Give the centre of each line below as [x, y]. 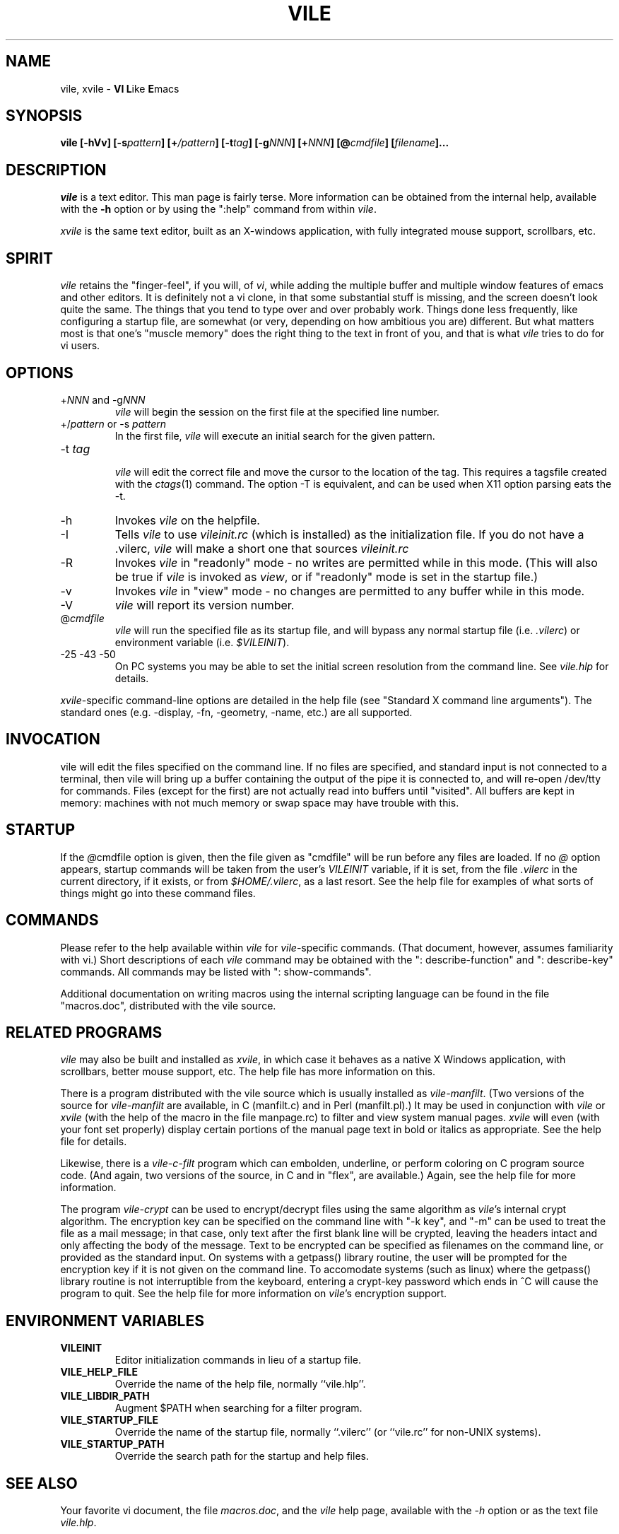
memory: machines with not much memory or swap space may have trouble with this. [260, 802]
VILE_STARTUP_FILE [110, 1420]
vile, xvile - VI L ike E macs [120, 88]
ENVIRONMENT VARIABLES [105, 1321]
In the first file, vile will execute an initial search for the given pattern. [275, 435]
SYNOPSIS [44, 116]
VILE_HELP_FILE [99, 1372]
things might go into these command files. [158, 893]
